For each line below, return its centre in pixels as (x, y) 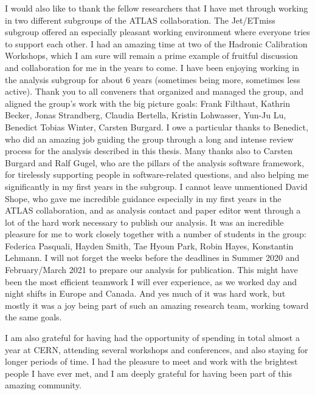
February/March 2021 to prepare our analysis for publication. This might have (151, 270)
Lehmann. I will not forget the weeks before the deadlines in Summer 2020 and (152, 258)
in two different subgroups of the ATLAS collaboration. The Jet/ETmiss (140, 20)
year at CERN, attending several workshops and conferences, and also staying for (157, 349)
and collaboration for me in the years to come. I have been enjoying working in (152, 67)
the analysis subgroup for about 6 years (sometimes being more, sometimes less (153, 79)
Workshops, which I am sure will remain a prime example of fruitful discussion (151, 56)
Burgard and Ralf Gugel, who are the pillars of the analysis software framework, (154, 162)
